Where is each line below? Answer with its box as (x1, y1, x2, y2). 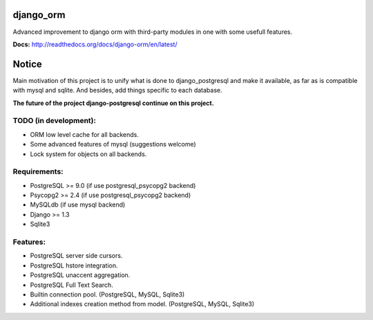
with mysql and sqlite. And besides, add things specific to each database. (12, 86, 222, 95)
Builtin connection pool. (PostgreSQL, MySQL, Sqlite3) (30, 290, 185, 299)
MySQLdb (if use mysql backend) (30, 200, 126, 209)
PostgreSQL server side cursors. (30, 252, 123, 260)
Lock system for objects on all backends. (30, 149, 147, 158)
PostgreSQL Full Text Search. (30, 281, 113, 289)
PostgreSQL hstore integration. (30, 261, 118, 270)
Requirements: (12, 167, 64, 176)
